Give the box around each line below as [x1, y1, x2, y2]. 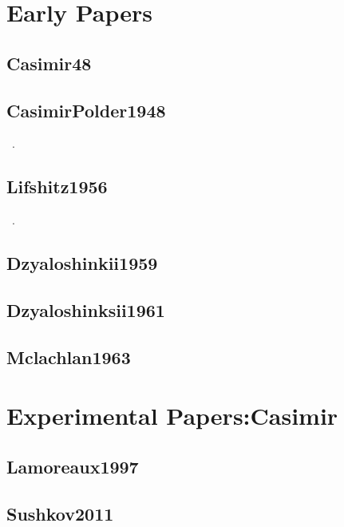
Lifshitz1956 [6, 174, 108, 199]
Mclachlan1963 [6, 344, 131, 369]
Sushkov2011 [6, 501, 114, 525]
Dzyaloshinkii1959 [6, 251, 158, 275]
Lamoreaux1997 [6, 454, 139, 478]
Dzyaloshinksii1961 [6, 297, 165, 322]
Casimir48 [6, 50, 92, 75]
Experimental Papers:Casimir [6, 399, 338, 432]
